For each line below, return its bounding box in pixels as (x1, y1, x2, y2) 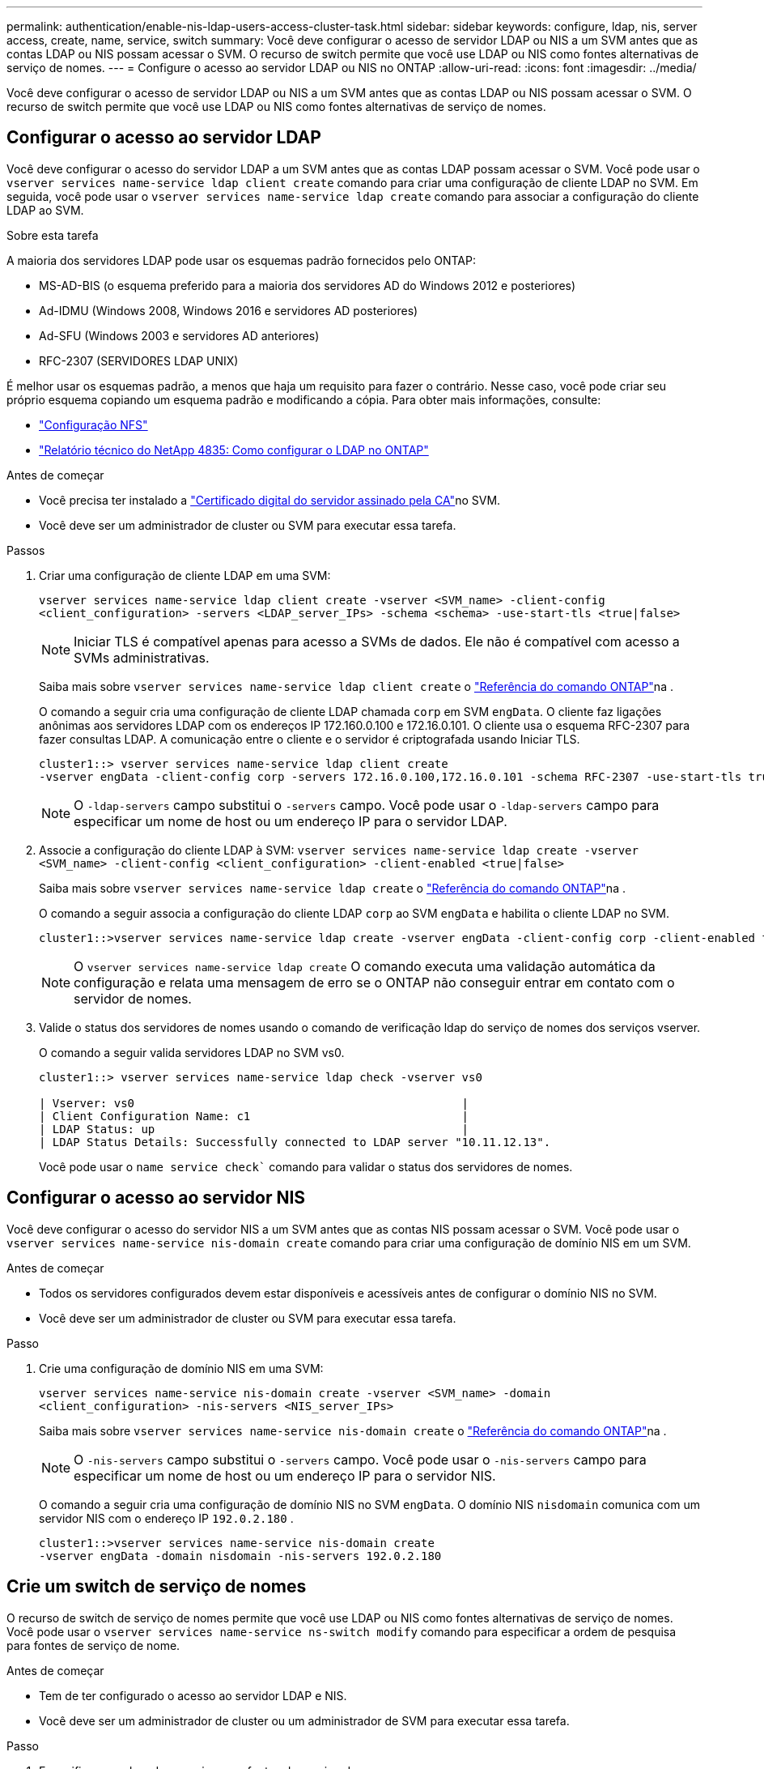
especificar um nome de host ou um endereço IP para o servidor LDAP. (74, 812, 507, 829)
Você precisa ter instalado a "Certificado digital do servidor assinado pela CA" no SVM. (39, 492, 501, 507)
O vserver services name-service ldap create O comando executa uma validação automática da (74, 957, 656, 974)
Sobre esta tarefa (6, 228, 99, 242)
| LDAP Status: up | (39, 1122, 469, 1136)
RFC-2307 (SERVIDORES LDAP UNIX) (39, 353, 239, 368)
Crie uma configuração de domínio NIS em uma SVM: (39, 1361, 324, 1375)
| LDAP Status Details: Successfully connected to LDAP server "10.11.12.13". (39, 1135, 551, 1149)
